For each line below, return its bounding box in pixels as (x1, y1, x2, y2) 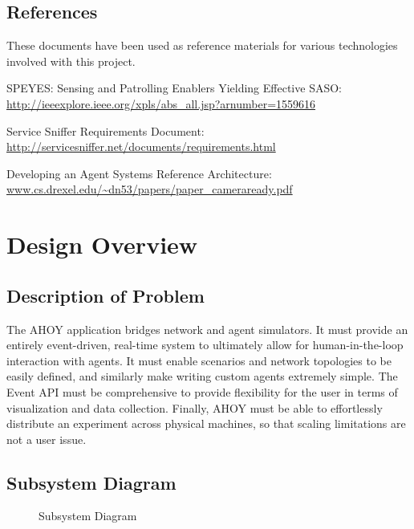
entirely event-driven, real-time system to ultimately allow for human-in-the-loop (6, 336, 404, 353)
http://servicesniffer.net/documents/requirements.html (6, 138, 276, 155)
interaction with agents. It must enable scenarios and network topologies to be (6, 352, 392, 368)
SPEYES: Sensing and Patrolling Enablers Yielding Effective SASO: (6, 79, 342, 96)
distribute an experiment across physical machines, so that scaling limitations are (6, 415, 406, 432)
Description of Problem (6, 283, 205, 307)
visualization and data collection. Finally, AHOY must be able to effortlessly (6, 399, 383, 416)
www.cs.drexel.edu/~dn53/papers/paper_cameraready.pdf (6, 181, 293, 197)
